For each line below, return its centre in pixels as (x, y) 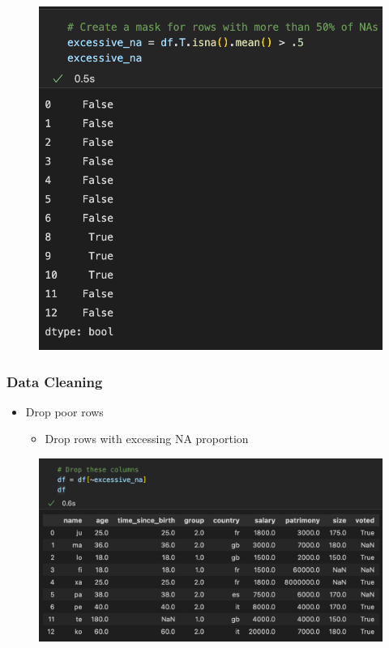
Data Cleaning (55, 381)
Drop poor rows (64, 411)
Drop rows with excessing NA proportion (147, 439)
